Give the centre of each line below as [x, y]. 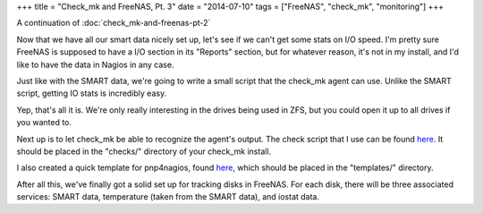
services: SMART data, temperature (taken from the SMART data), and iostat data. [168, 197]
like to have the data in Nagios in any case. [95, 64]
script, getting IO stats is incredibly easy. [92, 93]
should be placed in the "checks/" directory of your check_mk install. [144, 151]
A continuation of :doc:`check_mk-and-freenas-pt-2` [114, 23]
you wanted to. [44, 123]
